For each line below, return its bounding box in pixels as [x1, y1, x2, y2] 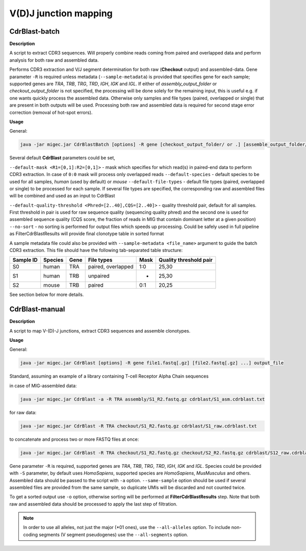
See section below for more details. [9, 291, 84, 298]
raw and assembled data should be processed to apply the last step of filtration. [9, 500, 178, 507]
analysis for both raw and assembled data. [9, 57, 99, 63]
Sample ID [12, 257, 38, 264]
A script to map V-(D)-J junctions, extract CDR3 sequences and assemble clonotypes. [9, 328, 191, 334]
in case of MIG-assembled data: [9, 383, 77, 389]
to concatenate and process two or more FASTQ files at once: [9, 436, 139, 442]
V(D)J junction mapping [9, 8, 113, 19]
